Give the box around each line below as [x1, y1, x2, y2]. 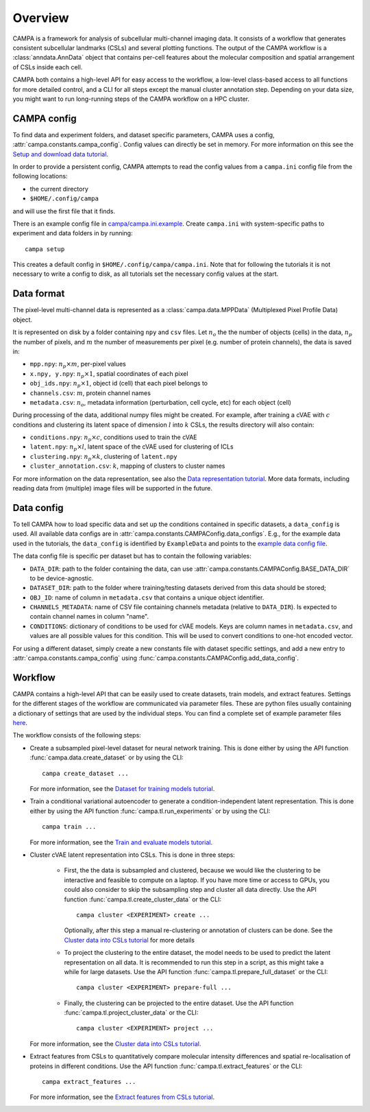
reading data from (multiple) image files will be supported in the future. [12, 484, 212, 493]
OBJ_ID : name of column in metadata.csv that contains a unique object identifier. [29, 593, 264, 602]
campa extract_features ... [42, 1078, 136, 1086]
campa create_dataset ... [42, 769, 129, 777]
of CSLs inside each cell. [12, 62, 83, 71]
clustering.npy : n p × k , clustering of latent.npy [29, 452, 177, 462]
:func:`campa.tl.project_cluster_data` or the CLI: [64, 1008, 199, 1017]
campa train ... [42, 823, 97, 831]
